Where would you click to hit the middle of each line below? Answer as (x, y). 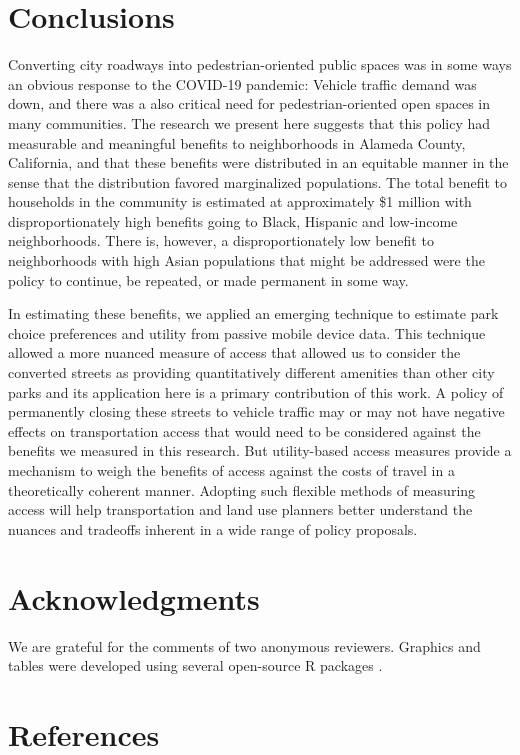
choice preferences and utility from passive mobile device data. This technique (247, 332)
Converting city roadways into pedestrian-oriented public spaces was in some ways (260, 64)
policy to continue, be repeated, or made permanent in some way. (208, 279)
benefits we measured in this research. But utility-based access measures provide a (260, 450)
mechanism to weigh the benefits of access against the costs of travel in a (231, 470)
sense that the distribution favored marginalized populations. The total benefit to (258, 181)
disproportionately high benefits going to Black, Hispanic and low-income (233, 220)
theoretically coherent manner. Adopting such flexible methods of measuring (242, 489)
